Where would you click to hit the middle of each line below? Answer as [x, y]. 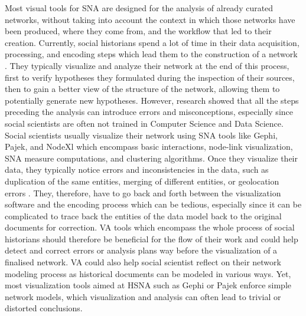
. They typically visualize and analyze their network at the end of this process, [147, 65]
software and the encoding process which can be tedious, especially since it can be [153, 204]
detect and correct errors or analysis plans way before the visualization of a [141, 250]
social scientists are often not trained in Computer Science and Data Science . [144, 123]
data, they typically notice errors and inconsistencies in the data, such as [137, 169]
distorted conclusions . [44, 308]
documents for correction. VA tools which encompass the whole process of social [150, 227]
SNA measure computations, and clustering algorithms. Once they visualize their [151, 158]
